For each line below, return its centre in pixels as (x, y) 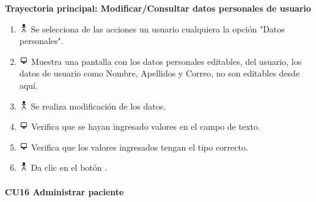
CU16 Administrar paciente (64, 191)
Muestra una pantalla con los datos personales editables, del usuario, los (167, 61)
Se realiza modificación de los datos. (98, 106)
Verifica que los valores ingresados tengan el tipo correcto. (140, 147)
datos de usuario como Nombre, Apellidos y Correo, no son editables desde (160, 73)
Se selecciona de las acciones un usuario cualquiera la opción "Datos (158, 28)
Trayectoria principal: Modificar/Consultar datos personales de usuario (158, 8)
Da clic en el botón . (69, 167)
